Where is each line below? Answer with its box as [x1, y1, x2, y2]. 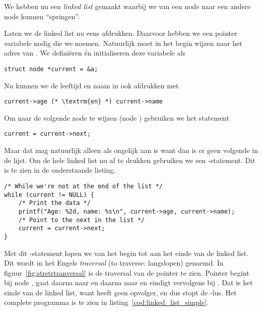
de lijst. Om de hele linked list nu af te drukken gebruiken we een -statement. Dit [4, 154, 255, 165]
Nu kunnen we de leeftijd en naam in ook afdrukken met [4, 80, 179, 90]
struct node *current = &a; [4, 65, 98, 73]
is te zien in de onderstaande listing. [4, 165, 116, 175]
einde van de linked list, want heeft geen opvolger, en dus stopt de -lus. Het [4, 287, 237, 297]
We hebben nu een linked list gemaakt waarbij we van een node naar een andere [4, 1, 251, 11]
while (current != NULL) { [4, 191, 94, 198]
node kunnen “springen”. [4, 11, 80, 21]
